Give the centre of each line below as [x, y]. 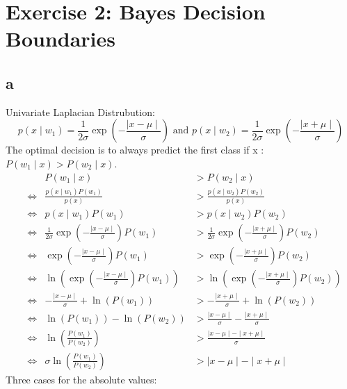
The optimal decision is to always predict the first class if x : [135, 150]
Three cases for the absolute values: [81, 379]
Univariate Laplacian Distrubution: [80, 111]
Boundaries [61, 39]
